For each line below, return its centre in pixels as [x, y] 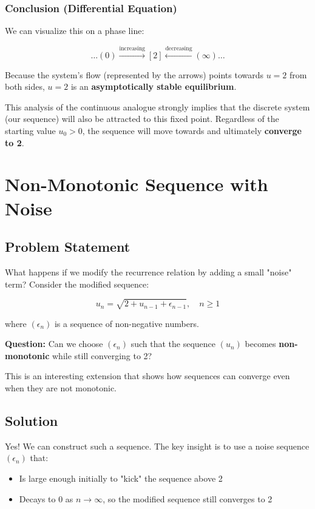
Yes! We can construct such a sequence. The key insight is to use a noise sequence [157, 446]
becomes [260, 344]
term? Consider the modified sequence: [77, 284]
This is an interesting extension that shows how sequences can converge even [147, 376]
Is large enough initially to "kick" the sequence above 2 [121, 478]
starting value [30, 130]
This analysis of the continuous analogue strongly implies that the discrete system [157, 106]
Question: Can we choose [54, 344]
